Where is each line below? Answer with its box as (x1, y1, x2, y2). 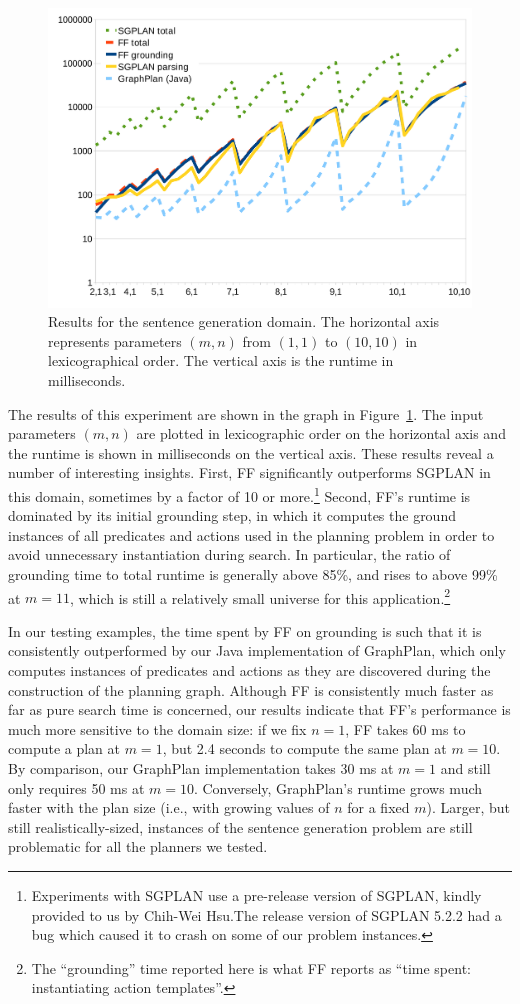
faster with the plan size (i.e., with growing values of (8, 797, 330, 818)
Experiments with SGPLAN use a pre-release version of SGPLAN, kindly (31, 885, 482, 905)
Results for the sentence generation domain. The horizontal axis (48, 311, 440, 332)
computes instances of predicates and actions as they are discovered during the (8, 660, 491, 681)
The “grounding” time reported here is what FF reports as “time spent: (31, 957, 471, 978)
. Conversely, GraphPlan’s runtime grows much (193, 777, 483, 798)
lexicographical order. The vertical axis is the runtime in (48, 350, 394, 371)
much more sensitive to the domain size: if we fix (8, 718, 307, 739)
